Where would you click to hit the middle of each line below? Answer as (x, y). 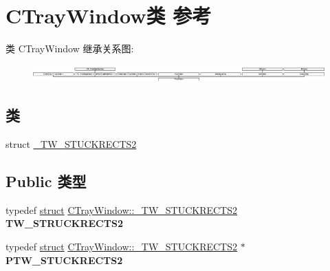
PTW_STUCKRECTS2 (64, 260)
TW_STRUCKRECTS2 (64, 223)
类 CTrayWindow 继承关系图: (70, 48)
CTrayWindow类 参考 (109, 15)
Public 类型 (46, 181)
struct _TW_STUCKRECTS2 (71, 143)
